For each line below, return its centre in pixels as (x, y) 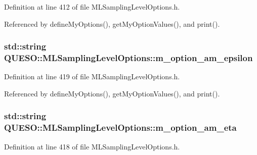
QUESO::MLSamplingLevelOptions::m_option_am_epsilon (128, 58)
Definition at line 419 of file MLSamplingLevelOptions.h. (92, 76)
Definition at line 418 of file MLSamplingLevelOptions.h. (92, 146)
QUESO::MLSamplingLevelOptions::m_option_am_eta (120, 127)
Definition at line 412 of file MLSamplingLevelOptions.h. (92, 7)
